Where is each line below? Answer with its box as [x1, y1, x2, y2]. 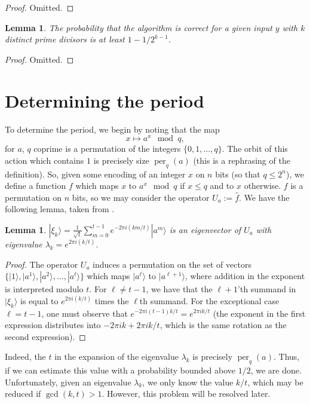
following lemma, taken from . [5, 203, 115, 215]
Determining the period [5, 88, 204, 112]
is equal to [20, 294, 59, 307]
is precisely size [93, 154, 149, 166]
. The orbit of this [222, 142, 288, 155]
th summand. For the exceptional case [139, 294, 280, 307]
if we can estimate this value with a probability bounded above [5, 364, 235, 377]
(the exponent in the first [213, 307, 306, 319]
